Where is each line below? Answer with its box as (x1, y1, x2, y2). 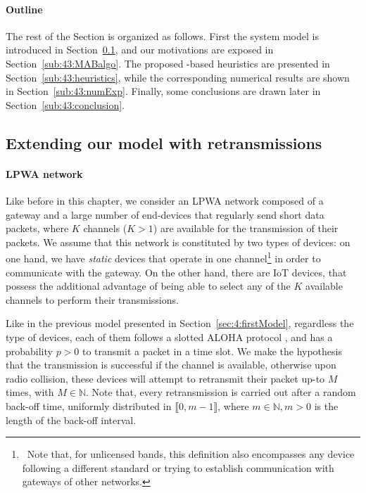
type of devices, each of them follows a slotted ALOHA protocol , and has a (6, 329, 333, 344)
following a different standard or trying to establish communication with (22, 460, 334, 475)
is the (314, 398, 339, 413)
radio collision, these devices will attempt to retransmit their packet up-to (6, 371, 325, 385)
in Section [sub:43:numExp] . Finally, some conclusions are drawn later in (6, 84, 321, 98)
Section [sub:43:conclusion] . (6, 97, 125, 112)
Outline (6, 1, 43, 16)
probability (6, 343, 53, 358)
